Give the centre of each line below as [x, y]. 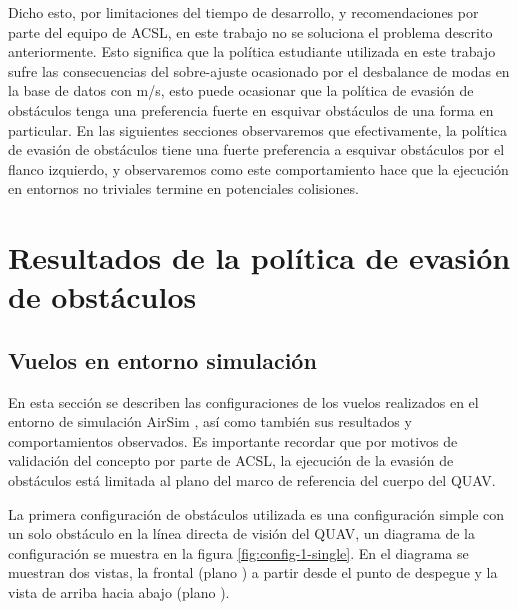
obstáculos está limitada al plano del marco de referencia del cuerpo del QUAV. [252, 480]
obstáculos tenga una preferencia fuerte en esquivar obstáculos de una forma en [251, 109]
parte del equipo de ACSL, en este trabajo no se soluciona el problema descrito [250, 31]
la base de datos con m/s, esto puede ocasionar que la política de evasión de [241, 90]
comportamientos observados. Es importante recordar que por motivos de [233, 440]
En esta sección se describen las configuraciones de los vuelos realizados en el [243, 401]
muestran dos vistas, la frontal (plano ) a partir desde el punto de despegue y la [253, 572]
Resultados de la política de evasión [259, 257]
